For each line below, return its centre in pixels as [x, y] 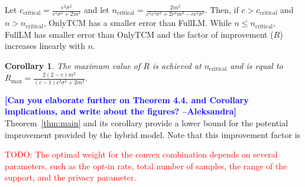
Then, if [224, 9]
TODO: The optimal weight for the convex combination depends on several [141, 154]
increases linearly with [45, 46]
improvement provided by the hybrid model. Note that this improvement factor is [153, 134]
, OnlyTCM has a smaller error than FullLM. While [137, 23]
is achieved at [177, 65]
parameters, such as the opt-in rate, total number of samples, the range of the [146, 165]
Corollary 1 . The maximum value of [73, 65]
